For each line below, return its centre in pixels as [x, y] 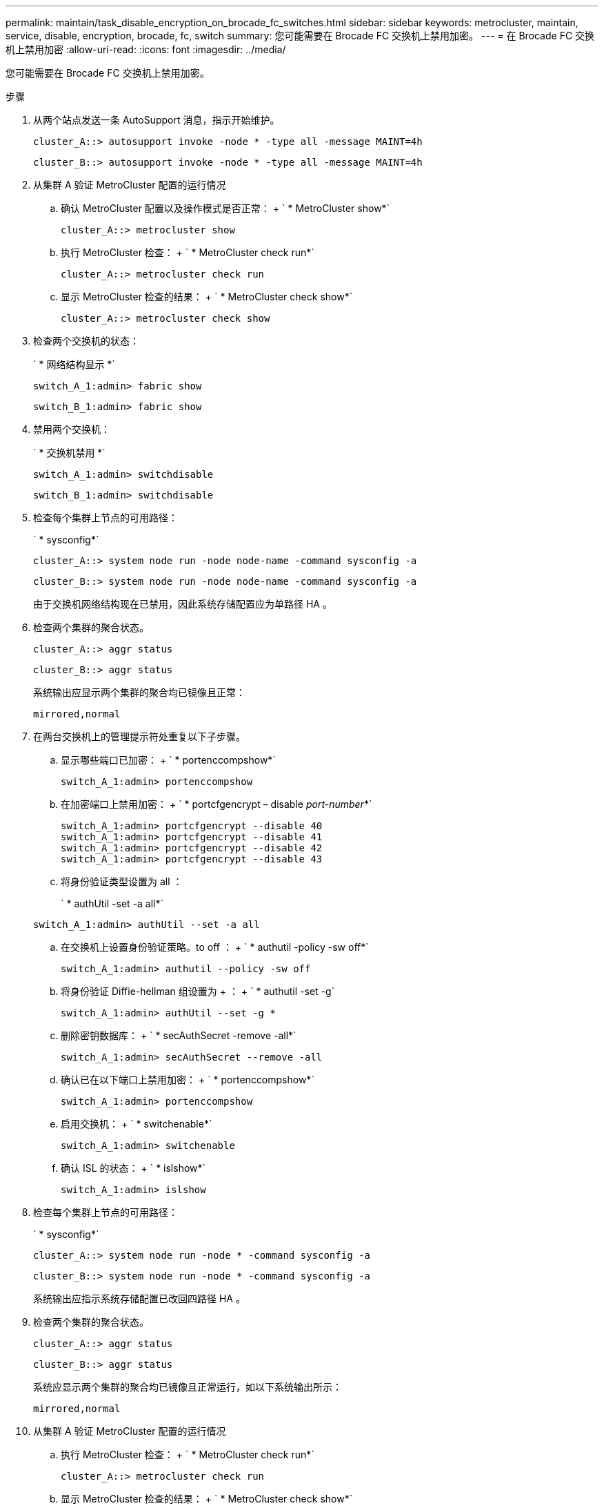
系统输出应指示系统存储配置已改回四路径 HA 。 [139, 1298]
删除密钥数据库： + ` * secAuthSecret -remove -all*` [179, 1035]
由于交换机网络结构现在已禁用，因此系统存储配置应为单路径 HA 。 [183, 604]
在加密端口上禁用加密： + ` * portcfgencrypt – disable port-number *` [217, 804]
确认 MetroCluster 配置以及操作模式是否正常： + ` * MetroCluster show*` [225, 208]
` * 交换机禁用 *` [69, 453]
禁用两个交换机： [72, 429]
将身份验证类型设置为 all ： [122, 881]
